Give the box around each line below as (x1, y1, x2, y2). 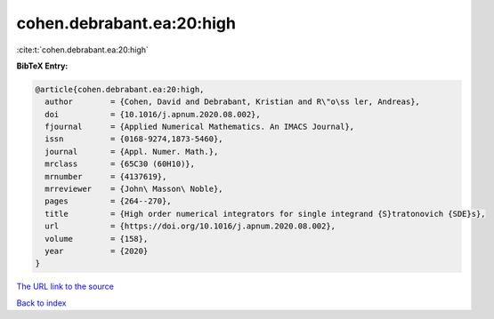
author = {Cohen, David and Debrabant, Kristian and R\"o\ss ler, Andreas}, (45, 97, 420, 107)
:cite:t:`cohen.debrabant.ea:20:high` (16, 44, 149, 55)
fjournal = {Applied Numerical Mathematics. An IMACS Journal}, (45, 122, 355, 132)
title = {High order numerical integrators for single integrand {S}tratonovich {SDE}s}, (45, 209, 486, 219)
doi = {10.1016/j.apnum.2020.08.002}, (45, 109, 262, 119)
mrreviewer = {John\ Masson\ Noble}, (45, 184, 223, 195)
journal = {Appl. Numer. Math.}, (45, 147, 219, 156)
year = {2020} (45, 246, 149, 256)
